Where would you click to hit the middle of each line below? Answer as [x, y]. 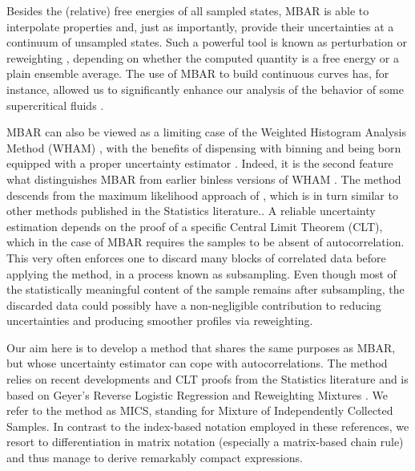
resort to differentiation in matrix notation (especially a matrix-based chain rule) [205, 442]
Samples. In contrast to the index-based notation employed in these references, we [208, 426]
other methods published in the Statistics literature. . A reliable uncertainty [191, 211]
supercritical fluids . [55, 105]
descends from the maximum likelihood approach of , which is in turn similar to [202, 195]
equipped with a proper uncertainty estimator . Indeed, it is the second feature [200, 163]
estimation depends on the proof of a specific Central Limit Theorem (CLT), [195, 226]
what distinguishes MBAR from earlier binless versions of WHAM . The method [204, 179]
